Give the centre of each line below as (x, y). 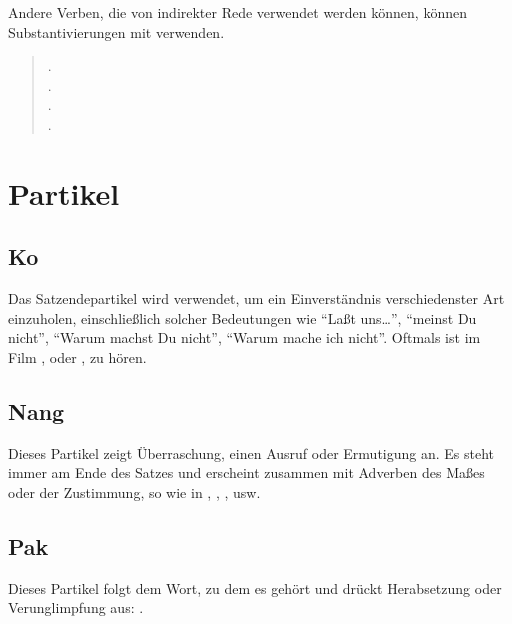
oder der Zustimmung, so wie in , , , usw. (134, 491)
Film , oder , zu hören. (77, 356)
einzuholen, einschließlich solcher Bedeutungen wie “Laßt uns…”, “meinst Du (242, 317)
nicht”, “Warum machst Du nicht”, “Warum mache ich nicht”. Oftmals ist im (244, 337)
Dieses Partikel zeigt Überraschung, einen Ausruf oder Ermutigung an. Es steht (251, 452)
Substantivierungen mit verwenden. (116, 31)
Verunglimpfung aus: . (76, 607)
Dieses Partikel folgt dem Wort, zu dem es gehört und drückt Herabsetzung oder (255, 587)
